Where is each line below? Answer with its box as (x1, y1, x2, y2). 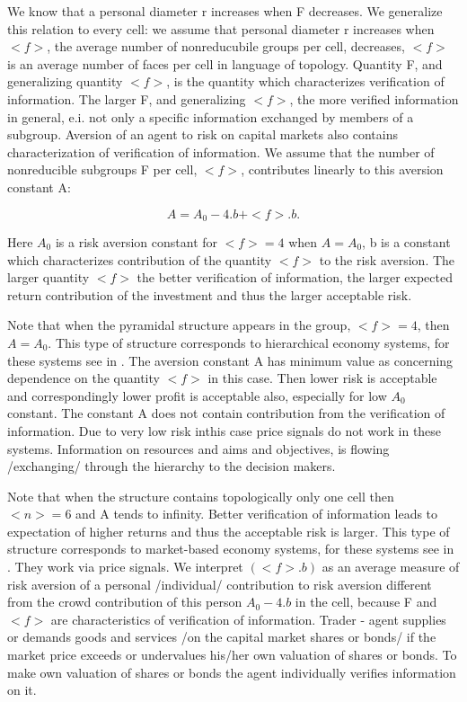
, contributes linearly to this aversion (241, 160, 444, 179)
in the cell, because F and (295, 592, 437, 611)
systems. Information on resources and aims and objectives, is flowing (7, 439, 390, 458)
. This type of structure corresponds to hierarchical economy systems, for (48, 333, 450, 351)
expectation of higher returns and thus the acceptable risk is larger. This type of (7, 521, 450, 540)
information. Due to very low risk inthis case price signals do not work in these (7, 421, 442, 440)
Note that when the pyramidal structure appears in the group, (7, 315, 351, 334)
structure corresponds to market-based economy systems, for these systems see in (7, 539, 454, 558)
